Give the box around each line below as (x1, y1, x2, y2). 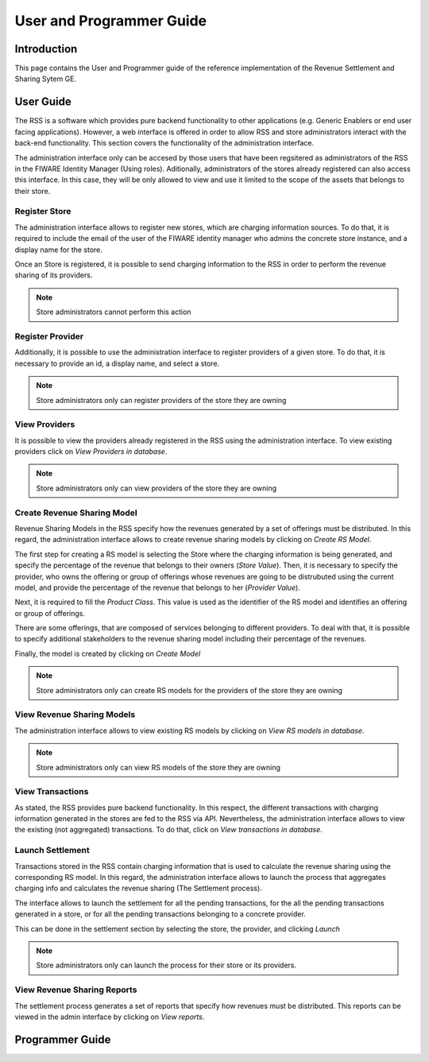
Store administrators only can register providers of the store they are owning (36, 395, 287, 405)
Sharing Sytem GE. (14, 74, 77, 83)
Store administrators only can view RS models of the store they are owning (36, 762, 281, 772)
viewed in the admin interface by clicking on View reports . (14, 1012, 205, 1021)
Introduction (14, 42, 78, 56)
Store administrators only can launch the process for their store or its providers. (36, 960, 297, 970)
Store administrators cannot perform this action (36, 307, 191, 317)
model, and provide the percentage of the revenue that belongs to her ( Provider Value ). (14, 583, 301, 592)
